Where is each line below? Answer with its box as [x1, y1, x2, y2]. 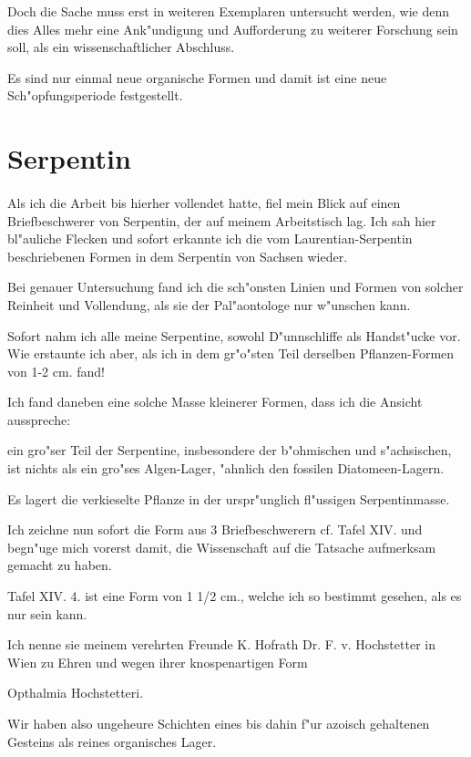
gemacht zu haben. [7, 555, 112, 575]
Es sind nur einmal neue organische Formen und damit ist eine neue [7, 67, 387, 87]
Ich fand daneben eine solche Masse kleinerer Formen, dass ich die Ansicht [7, 392, 423, 411]
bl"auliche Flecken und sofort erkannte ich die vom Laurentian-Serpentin [7, 229, 413, 248]
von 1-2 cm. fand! [7, 361, 105, 380]
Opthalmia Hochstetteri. [7, 683, 144, 702]
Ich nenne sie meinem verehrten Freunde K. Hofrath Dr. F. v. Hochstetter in [7, 635, 435, 654]
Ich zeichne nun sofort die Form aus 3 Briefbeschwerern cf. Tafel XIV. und [7, 520, 423, 539]
